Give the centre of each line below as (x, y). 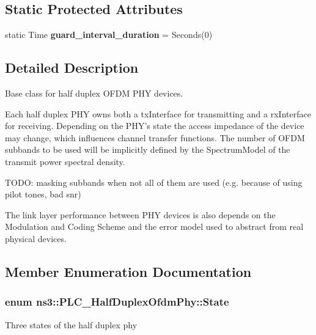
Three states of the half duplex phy (71, 324)
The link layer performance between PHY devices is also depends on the (140, 214)
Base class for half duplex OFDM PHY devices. (94, 93)
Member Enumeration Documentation (128, 271)
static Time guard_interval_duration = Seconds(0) (109, 35)
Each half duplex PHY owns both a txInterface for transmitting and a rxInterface (158, 113)
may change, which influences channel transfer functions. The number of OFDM (155, 137)
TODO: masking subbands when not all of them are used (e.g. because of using (154, 182)
